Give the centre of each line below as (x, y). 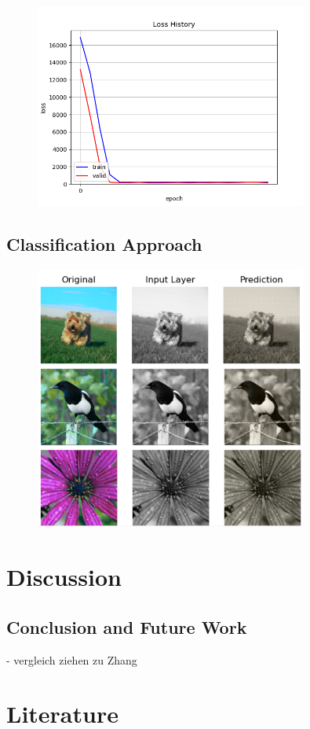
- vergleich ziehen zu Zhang (72, 659)
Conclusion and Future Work (127, 626)
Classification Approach (104, 244)
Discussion (64, 577)
